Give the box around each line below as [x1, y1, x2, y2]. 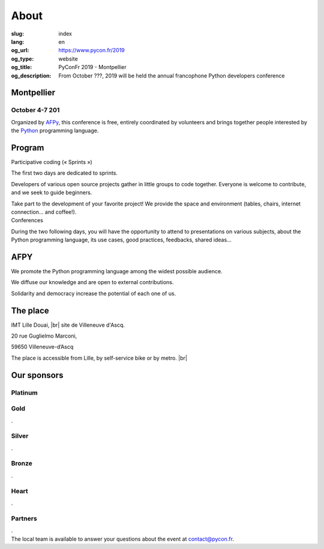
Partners [11, 514, 37, 523]
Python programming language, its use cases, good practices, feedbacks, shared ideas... [11, 236, 232, 243]
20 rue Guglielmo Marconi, [11, 332, 77, 339]
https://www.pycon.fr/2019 [58, 47, 125, 54]
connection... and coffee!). [11, 208, 77, 216]
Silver [11, 432, 29, 440]
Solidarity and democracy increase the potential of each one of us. [11, 290, 176, 297]
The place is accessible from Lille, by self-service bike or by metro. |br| [11, 354, 187, 362]
